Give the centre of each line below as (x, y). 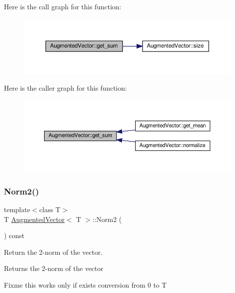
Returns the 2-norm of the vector (54, 268)
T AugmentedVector (35, 219)
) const (14, 235)
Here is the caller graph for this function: (66, 88)
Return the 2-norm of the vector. (53, 252)
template (17, 209)
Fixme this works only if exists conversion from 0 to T (85, 284)
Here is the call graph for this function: (63, 6)
